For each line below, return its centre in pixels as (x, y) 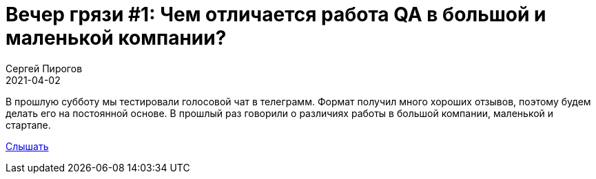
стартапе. (28, 125)
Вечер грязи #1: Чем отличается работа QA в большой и (276, 14)
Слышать (27, 146)
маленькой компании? (116, 38)
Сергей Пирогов (44, 68)
